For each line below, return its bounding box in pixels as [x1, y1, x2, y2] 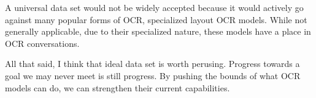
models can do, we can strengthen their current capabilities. [5, 81, 230, 94]
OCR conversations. [5, 37, 80, 49]
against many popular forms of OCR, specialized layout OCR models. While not [5, 13, 307, 26]
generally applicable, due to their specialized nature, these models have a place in [5, 25, 311, 38]
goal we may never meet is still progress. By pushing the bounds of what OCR [5, 69, 301, 82]
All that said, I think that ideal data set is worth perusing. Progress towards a [5, 57, 300, 70]
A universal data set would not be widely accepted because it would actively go [5, 1, 304, 13]
